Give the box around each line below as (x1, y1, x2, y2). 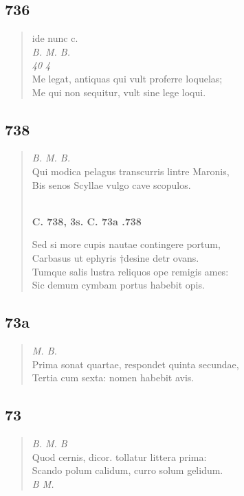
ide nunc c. (32, 31, 78, 45)
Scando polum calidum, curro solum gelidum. (32, 463, 223, 477)
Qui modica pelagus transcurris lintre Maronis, (32, 164, 230, 178)
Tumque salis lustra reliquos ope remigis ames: (32, 264, 229, 278)
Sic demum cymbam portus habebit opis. (32, 278, 205, 292)
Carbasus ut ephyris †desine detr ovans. (32, 250, 199, 264)
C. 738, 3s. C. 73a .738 (32, 214, 142, 228)
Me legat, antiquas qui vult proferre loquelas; (32, 71, 223, 85)
